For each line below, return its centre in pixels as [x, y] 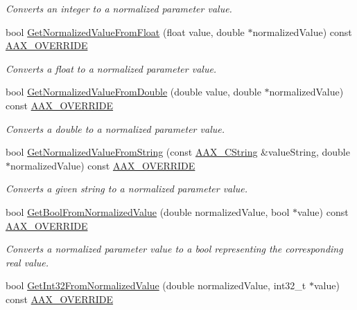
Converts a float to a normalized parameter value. [111, 68]
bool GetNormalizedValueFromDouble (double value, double [133, 92]
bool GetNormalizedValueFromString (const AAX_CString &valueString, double [178, 152]
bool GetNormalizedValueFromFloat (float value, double [125, 31]
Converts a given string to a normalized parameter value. [127, 189]
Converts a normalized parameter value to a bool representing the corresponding [174, 249]
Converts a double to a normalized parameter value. [115, 128]
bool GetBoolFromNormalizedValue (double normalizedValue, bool [148, 211]
